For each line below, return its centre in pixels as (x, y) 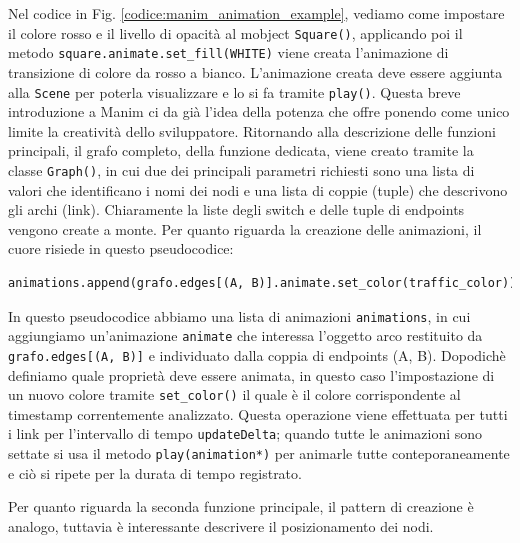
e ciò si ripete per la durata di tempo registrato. (155, 472)
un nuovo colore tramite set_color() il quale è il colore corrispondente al (234, 394)
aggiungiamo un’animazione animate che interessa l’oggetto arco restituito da (245, 335)
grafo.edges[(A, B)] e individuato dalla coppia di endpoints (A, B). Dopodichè (257, 354)
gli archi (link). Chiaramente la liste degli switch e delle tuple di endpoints (236, 209)
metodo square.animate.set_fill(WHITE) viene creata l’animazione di (228, 52)
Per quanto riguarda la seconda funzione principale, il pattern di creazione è (241, 506)
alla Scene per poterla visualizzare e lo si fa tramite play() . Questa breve (234, 91)
